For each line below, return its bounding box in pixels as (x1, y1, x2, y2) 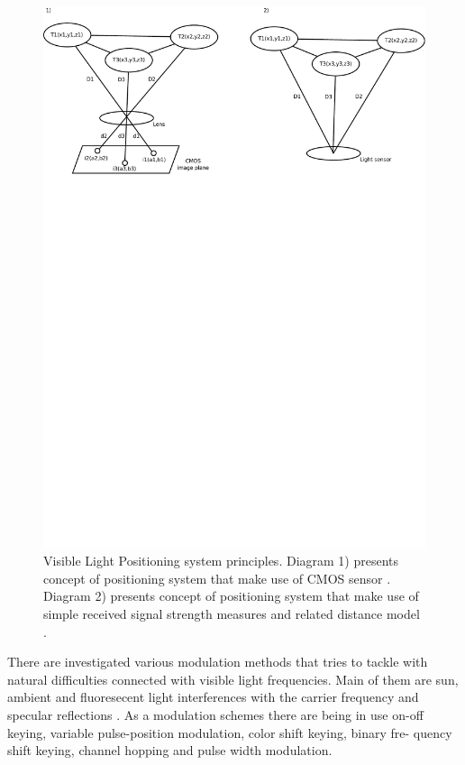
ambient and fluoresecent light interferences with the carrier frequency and (7, 687, 419, 706)
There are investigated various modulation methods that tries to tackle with (7, 652, 428, 671)
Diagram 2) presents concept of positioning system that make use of (43, 586, 419, 605)
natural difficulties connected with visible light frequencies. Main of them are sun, (7, 669, 459, 688)
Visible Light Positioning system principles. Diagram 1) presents (43, 551, 399, 570)
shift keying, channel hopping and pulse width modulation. (7, 741, 333, 760)
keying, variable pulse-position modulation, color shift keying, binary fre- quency (7, 723, 452, 742)
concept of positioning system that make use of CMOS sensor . (43, 568, 391, 587)
